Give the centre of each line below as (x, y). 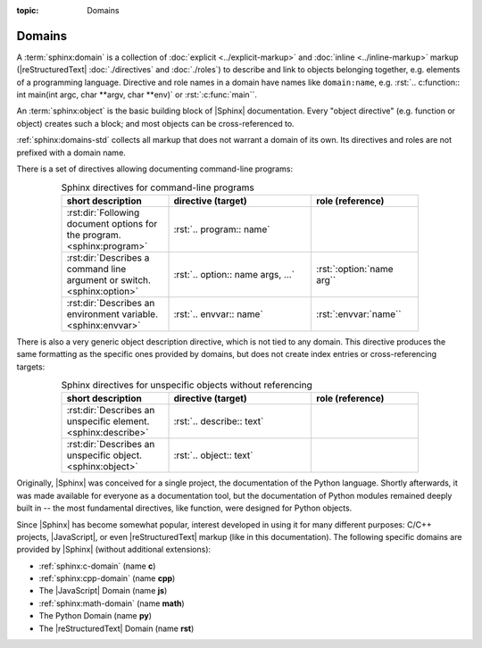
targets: (31, 367)
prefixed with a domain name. (71, 153)
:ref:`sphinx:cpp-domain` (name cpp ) (107, 578)
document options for (112, 223)
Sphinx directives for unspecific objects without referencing (187, 386)
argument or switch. (109, 279)
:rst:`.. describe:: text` (219, 421)
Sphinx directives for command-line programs (158, 187)
